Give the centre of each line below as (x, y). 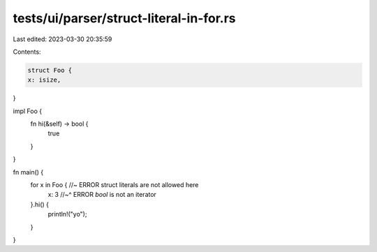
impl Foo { (27, 111)
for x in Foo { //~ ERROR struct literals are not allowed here (114, 185)
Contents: (27, 52)
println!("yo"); (67, 214)
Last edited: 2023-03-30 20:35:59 (62, 39)
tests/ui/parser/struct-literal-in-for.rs (125, 18)
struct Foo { (50, 70)
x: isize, (44, 80)
